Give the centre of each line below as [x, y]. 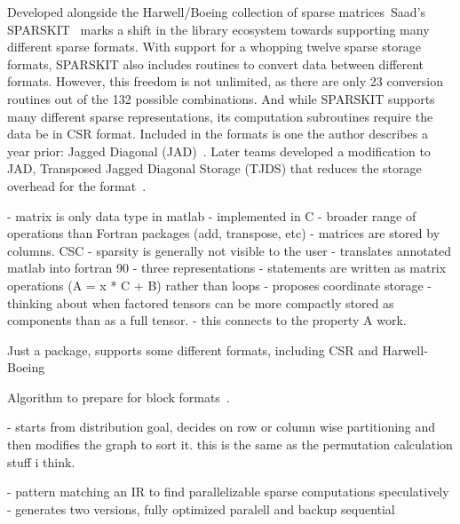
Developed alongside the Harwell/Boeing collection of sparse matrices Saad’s [217, 12]
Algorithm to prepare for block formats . [119, 397]
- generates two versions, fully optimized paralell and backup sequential [201, 508]
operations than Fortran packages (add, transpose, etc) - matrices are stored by [224, 233]
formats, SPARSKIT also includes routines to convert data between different [216, 64]
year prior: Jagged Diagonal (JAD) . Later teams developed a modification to [219, 151]
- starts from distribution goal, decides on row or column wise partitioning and [222, 427]
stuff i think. [41, 461]
